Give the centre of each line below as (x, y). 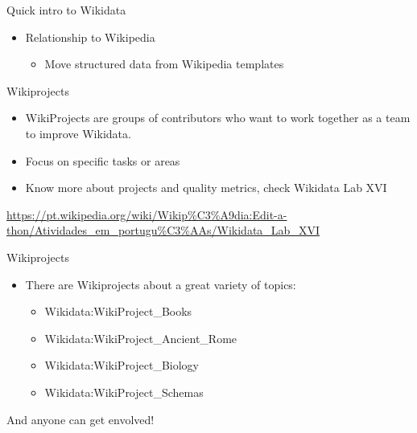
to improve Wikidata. (78, 133)
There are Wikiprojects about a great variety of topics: (161, 284)
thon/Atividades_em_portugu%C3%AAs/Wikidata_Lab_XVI (163, 230)
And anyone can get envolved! (81, 419)
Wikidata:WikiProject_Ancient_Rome (141, 338)
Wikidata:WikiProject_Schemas (124, 392)
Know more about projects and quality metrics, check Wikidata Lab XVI (206, 188)
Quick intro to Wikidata (66, 10)
